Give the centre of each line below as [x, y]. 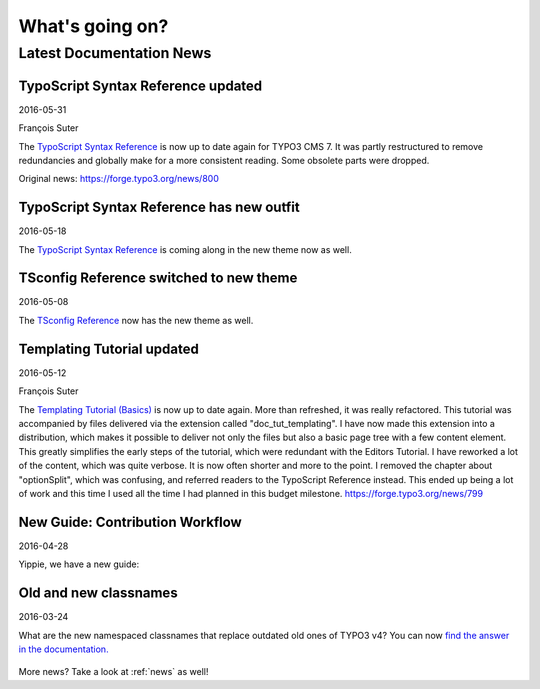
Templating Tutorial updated [108, 348]
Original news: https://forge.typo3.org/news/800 [118, 179]
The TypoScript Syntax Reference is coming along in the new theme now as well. [185, 249]
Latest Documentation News [115, 53]
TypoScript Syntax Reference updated [140, 85]
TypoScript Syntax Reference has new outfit [159, 207]
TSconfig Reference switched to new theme [158, 278]
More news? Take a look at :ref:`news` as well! [113, 672]
